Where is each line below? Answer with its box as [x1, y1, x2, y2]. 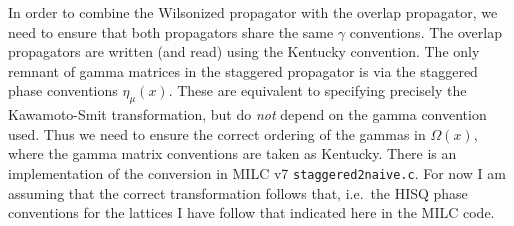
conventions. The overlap [349, 21, 502, 42]
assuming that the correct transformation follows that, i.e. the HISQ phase [8, 182, 468, 203]
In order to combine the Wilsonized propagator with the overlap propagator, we [8, 2, 498, 22]
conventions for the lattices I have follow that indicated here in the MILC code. [8, 202, 495, 223]
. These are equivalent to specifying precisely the [168, 80, 467, 101]
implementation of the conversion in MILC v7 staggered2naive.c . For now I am [8, 162, 506, 183]
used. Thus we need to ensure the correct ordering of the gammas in [8, 123, 426, 144]
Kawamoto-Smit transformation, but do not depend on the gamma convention [8, 104, 487, 125]
